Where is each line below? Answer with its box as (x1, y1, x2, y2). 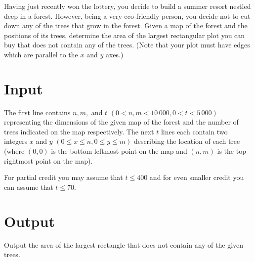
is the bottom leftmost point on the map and (51, 146, 187, 156)
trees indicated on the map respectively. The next (4, 126, 154, 136)
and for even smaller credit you (149, 172, 244, 182)
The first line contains (4, 107, 71, 117)
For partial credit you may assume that (4, 172, 123, 182)
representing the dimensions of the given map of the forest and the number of (4, 117, 239, 127)
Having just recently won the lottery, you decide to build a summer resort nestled (4, 1, 251, 11)
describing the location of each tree (133, 136, 240, 146)
